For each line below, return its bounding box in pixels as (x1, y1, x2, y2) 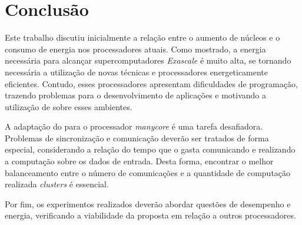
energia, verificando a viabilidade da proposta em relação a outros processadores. (5, 209, 296, 221)
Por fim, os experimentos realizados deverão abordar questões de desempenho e (5, 197, 291, 210)
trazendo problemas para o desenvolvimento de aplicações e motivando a (5, 89, 267, 101)
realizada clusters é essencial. (5, 178, 109, 190)
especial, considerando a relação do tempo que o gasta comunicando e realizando (5, 143, 296, 155)
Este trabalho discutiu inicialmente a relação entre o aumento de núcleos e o (5, 31, 280, 44)
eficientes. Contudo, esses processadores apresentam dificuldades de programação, (5, 77, 298, 90)
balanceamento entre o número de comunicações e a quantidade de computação (5, 166, 291, 178)
